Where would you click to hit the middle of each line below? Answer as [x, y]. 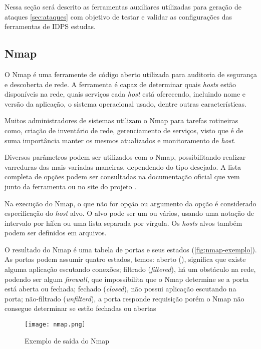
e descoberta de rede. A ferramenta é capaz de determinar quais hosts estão [120, 84]
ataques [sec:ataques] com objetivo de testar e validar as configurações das [118, 16]
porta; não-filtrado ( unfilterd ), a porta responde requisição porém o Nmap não [124, 298]
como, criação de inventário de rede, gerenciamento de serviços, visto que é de [124, 130]
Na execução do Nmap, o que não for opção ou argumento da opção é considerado [130, 203]
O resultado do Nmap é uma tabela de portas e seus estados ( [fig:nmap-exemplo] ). [131, 249]
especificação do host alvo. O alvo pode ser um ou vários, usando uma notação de [129, 213]
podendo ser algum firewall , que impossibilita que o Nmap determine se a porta [127, 279]
